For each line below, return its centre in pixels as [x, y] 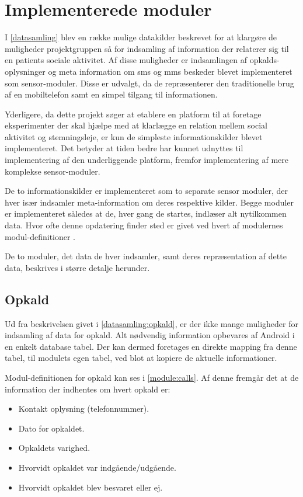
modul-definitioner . [40, 236]
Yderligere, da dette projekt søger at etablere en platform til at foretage [133, 114]
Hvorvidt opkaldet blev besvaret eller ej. [90, 487]
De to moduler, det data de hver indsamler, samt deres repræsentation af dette [146, 256]
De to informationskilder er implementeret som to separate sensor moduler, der [147, 191]
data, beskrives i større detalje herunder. [77, 267]
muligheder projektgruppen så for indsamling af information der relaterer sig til [147, 48]
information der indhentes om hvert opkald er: [88, 389]
